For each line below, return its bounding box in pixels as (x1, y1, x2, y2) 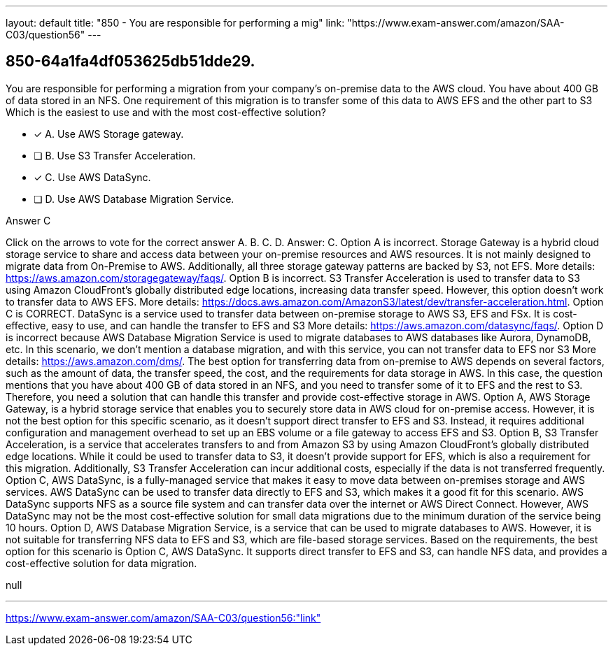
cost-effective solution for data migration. (6, 557, 197, 569)
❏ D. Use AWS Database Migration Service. (34, 192, 234, 205)
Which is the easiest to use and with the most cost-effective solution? (6, 106, 326, 118)
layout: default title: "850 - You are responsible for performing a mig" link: (6, 17, 345, 29)
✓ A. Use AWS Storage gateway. (34, 127, 184, 140)
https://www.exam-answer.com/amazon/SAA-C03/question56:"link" (6, 611, 321, 624)
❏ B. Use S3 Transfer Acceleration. (34, 149, 196, 162)
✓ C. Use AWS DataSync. (34, 171, 151, 183)
